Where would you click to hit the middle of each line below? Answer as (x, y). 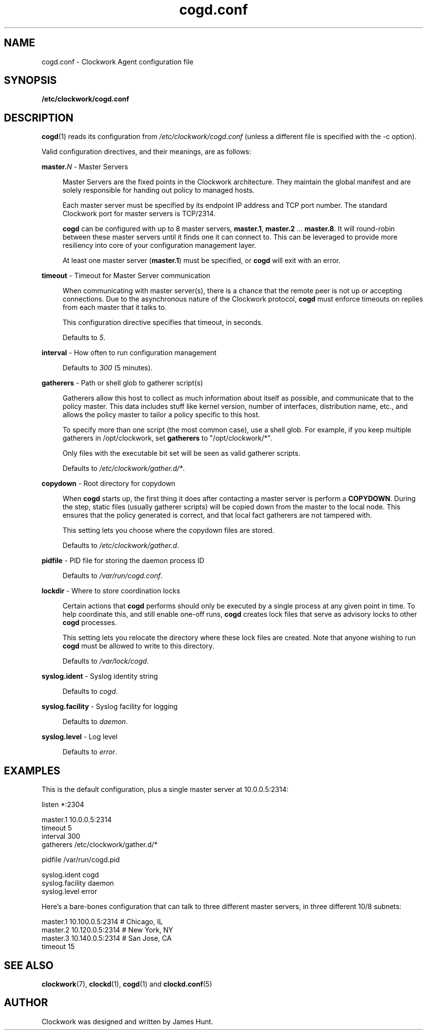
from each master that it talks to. (115, 307)
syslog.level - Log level (80, 737)
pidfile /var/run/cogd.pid (81, 860)
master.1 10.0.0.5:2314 (77, 820)
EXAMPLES (32, 770)
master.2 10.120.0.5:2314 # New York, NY (107, 930)
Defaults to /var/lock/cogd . (106, 661)
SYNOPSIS (30, 81)
